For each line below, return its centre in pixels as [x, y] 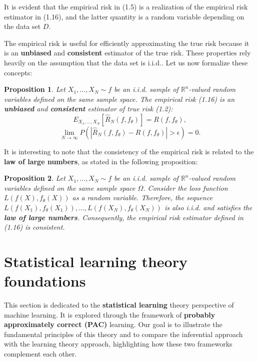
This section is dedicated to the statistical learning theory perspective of [119, 305]
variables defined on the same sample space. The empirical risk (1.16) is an [119, 99]
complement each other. [40, 353]
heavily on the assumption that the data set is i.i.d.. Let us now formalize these [126, 62]
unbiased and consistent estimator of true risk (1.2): [88, 109]
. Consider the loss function [185, 187]
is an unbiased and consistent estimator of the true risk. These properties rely [127, 53]
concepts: [18, 72]
